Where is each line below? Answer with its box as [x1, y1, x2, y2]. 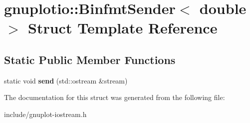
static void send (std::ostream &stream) [4, 75, 128, 85]
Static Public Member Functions [4, 51, 176, 67]
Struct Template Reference [28, 17, 218, 38]
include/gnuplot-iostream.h [4, 108, 87, 119]
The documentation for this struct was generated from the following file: [4, 92, 225, 102]
